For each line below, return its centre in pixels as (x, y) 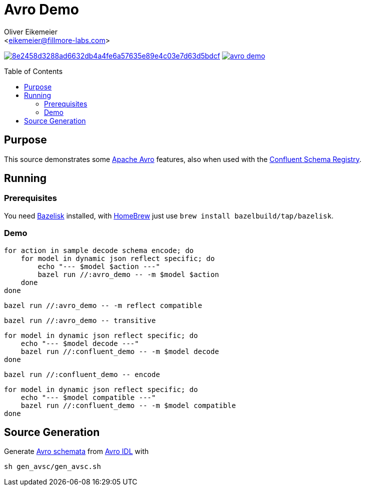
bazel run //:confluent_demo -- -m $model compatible (128, 405)
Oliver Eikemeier (31, 31)
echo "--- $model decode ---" (80, 343)
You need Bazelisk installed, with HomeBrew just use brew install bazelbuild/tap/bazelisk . (169, 215)
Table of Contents (33, 71)
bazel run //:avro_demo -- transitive (80, 320)
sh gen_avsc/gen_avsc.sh (52, 467)
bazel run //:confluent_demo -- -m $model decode (120, 351)
